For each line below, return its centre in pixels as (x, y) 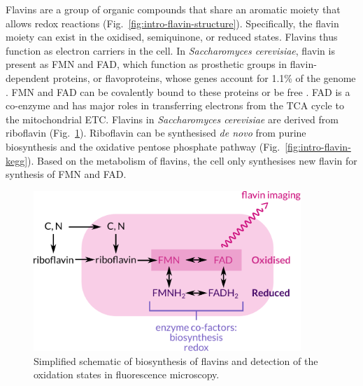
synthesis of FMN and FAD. (66, 174)
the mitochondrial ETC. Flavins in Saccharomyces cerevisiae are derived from (172, 119)
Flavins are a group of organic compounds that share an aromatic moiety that (173, 9)
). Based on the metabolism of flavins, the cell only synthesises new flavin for (192, 160)
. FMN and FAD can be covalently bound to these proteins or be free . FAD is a (178, 91)
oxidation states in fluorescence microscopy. (127, 374)
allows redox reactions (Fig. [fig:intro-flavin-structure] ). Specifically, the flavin (172, 23)
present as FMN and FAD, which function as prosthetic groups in (147, 64)
